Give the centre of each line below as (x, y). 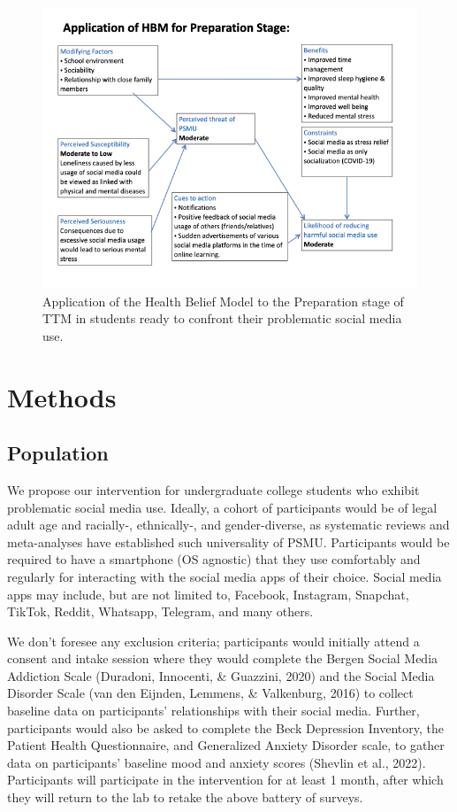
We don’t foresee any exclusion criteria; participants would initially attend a (213, 641)
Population (58, 453)
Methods (62, 396)
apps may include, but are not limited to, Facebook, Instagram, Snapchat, (208, 594)
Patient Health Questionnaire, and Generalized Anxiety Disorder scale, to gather (226, 745)
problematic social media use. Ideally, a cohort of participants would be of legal (222, 507)
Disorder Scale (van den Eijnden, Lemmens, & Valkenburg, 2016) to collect (210, 693)
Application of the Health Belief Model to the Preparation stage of (223, 301)
